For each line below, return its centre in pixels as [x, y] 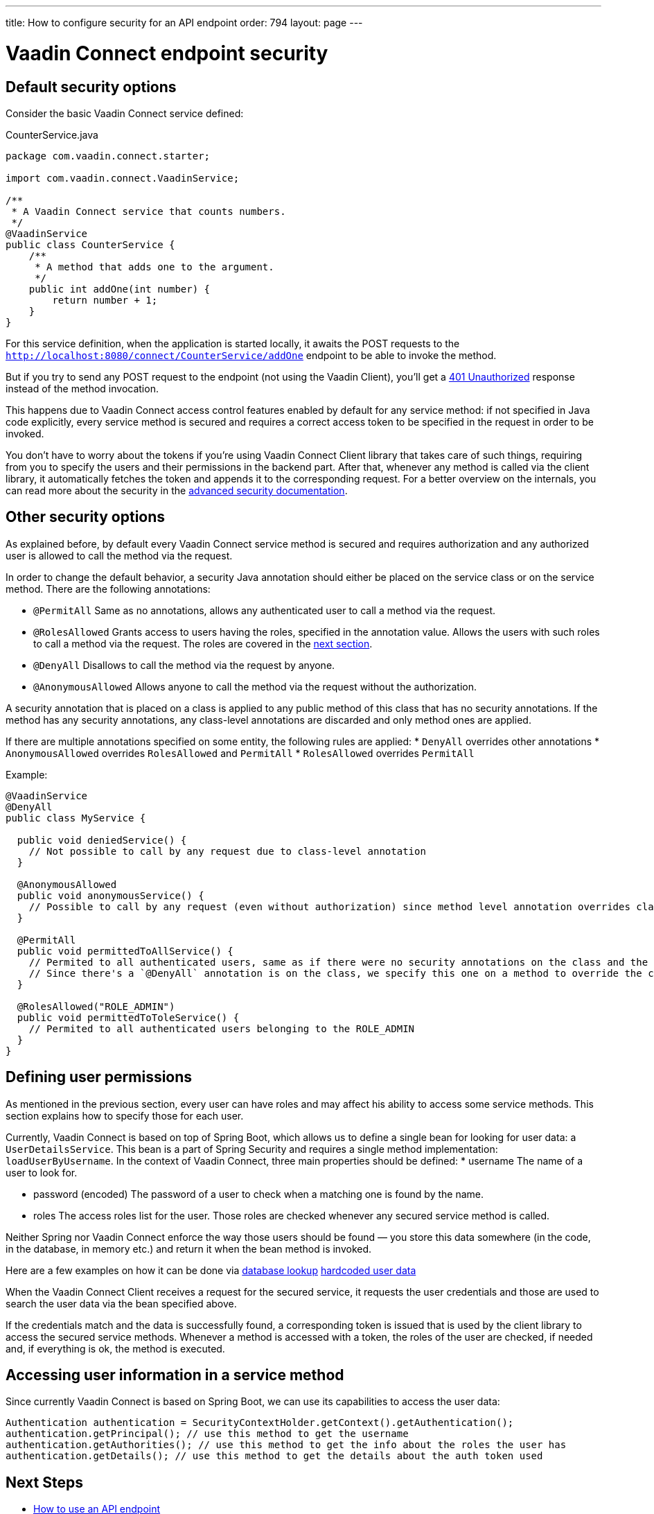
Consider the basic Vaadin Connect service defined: [125, 113]
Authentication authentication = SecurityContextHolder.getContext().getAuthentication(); [260, 1423]
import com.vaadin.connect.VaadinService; [123, 178]
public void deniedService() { [102, 840]
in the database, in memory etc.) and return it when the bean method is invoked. [189, 1248]
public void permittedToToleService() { [128, 1017]
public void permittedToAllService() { [125, 951]
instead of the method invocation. [82, 388]
